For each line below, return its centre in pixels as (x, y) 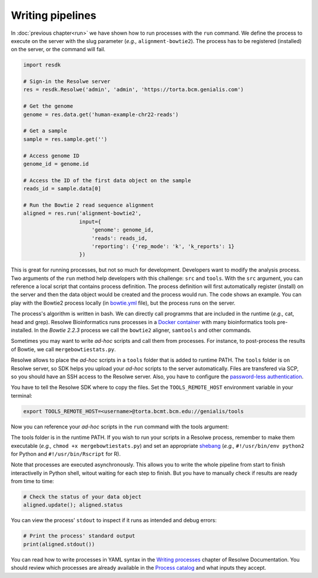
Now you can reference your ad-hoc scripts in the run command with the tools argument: (120, 427)
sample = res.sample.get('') (65, 139)
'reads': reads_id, (120, 238)
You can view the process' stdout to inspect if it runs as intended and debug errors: (114, 520)
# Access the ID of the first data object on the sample (107, 180)
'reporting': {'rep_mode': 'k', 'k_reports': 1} (163, 246)
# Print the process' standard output (79, 536)
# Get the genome (48, 106)
